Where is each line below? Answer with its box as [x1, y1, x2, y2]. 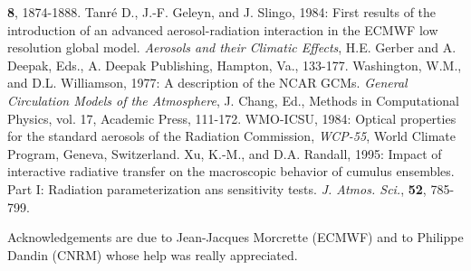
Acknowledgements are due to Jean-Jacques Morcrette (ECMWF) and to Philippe [7, 228, 464, 247]
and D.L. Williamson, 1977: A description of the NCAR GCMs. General [7, 73, 408, 92]
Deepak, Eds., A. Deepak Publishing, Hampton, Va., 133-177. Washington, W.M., [7, 55, 462, 74]
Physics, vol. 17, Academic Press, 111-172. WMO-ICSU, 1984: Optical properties [7, 108, 457, 127]
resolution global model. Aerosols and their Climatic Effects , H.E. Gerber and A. [7, 38, 457, 57]
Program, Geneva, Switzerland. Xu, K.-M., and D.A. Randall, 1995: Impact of [7, 144, 442, 163]
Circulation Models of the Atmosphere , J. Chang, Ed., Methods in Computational [7, 90, 459, 109]
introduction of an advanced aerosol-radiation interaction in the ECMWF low [7, 20, 438, 39]
